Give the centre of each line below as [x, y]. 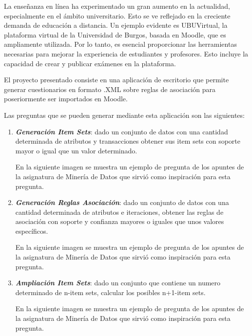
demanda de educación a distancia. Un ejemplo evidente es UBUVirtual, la [116, 25]
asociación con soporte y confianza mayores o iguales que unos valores [120, 221]
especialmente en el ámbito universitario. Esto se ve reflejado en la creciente [117, 15]
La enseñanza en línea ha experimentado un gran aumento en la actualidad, [117, 6]
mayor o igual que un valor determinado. [76, 150]
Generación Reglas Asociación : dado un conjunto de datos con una [122, 202]
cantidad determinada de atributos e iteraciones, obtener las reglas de [119, 212]
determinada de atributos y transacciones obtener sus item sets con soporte [128, 141]
